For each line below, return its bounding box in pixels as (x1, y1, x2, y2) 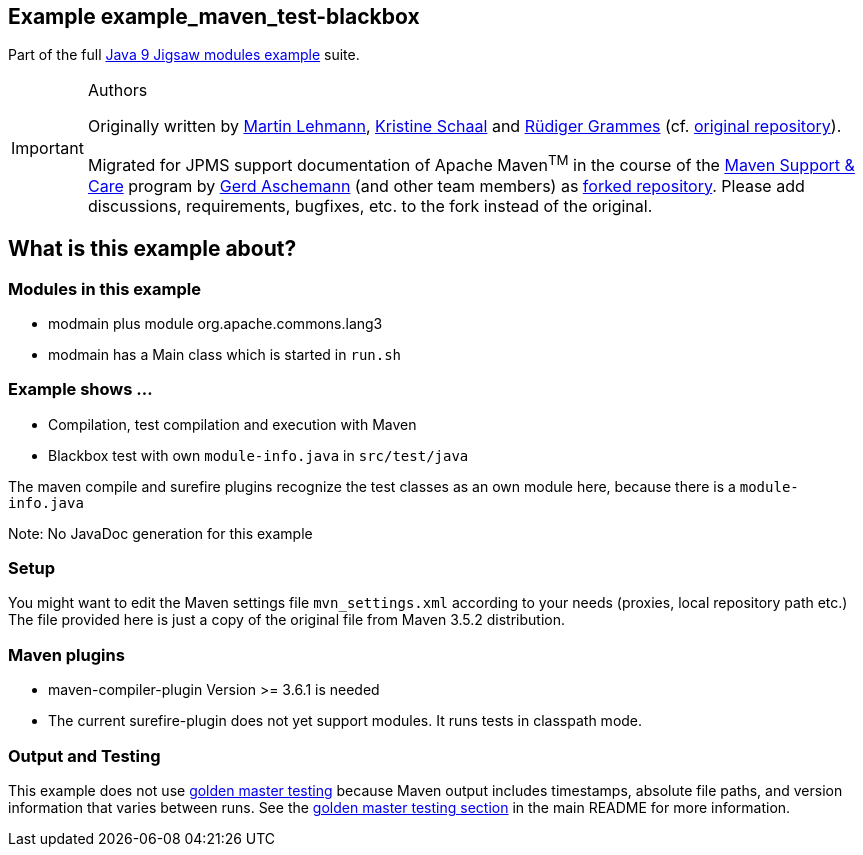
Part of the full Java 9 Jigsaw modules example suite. (8, 46, 360, 64)
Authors (87, 80, 148, 101)
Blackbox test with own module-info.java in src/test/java (48, 446, 469, 464)
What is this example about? (8, 236, 297, 262)
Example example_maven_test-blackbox (8, 4, 420, 29)
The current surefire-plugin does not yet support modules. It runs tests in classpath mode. (48, 712, 643, 730)
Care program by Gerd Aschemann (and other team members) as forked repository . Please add (87, 175, 805, 196)
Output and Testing (8, 745, 161, 766)
